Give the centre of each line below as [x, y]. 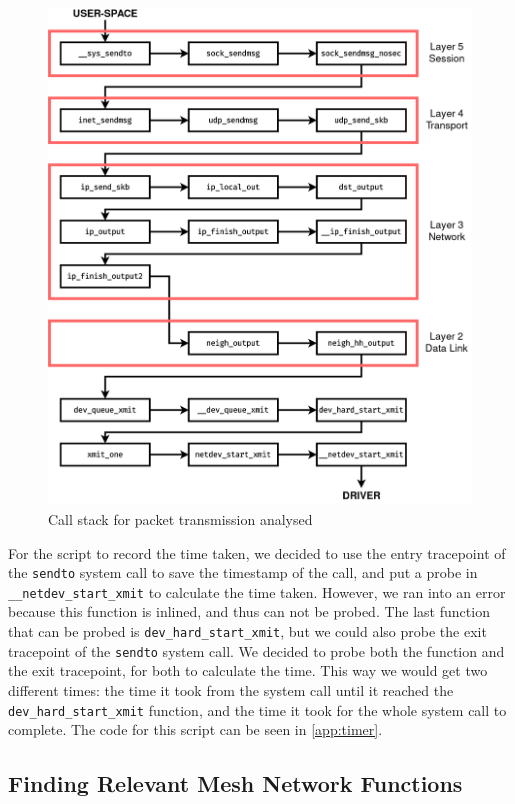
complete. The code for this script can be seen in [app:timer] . [195, 729]
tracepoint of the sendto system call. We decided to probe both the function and [256, 650]
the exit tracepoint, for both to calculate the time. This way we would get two [248, 670]
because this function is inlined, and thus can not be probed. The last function [249, 611]
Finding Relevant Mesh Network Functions [235, 783]
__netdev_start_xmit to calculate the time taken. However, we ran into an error [257, 591]
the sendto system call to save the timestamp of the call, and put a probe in [243, 572]
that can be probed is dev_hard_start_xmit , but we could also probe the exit [247, 631]
